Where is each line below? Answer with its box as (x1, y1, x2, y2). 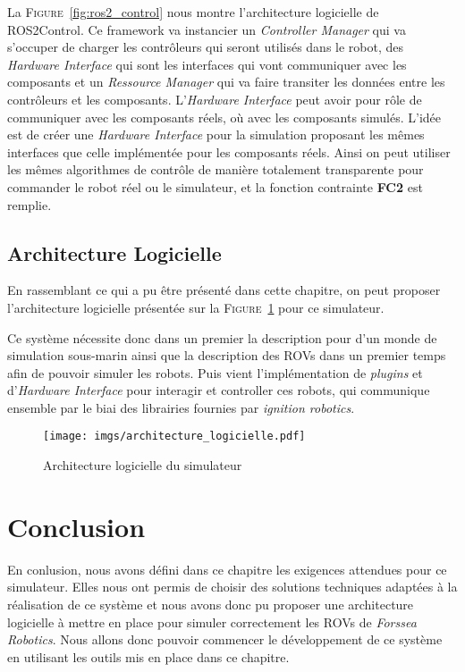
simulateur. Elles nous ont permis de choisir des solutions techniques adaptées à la (7, 577, 458, 596)
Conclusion (7, 508, 146, 544)
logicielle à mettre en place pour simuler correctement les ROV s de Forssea (7, 612, 417, 631)
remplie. (7, 195, 52, 214)
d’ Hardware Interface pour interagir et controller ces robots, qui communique (7, 381, 430, 399)
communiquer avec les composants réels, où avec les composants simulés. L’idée (7, 107, 442, 126)
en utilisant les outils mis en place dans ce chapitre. (7, 647, 290, 666)
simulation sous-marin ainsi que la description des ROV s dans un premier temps (7, 346, 446, 365)
